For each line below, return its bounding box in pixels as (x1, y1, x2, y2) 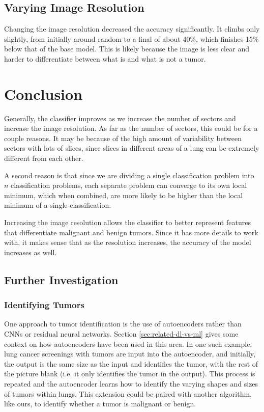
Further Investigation (4, 271, 119, 287)
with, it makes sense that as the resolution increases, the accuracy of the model (4, 237, 251, 248)
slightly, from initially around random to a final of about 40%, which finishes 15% (4, 33, 259, 44)
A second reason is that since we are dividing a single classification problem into (4, 170, 254, 180)
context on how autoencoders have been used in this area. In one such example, (4, 338, 252, 349)
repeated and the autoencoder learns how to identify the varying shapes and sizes (4, 378, 258, 389)
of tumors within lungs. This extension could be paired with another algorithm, (4, 388, 252, 399)
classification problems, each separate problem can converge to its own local (11, 180, 247, 190)
